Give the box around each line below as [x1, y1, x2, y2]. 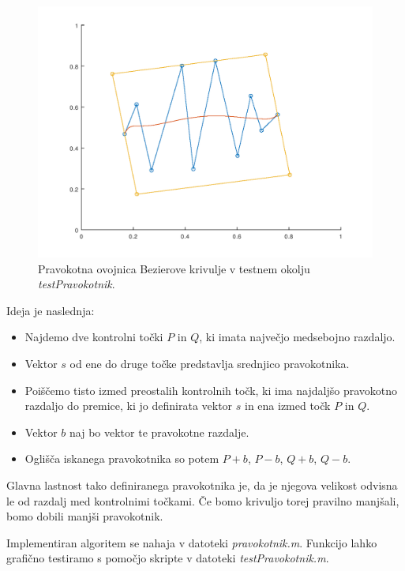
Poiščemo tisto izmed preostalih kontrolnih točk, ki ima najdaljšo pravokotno [24, 381, 397, 398]
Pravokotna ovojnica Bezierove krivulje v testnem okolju [38, 260, 310, 276]
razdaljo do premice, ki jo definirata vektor [24, 397, 233, 414]
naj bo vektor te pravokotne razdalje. [69, 423, 249, 440]
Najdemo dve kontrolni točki [24, 329, 163, 345]
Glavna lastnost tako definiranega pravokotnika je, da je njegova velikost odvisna [6, 476, 398, 493]
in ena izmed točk [244, 397, 331, 414]
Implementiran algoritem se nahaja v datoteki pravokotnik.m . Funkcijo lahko [6, 534, 377, 550]
